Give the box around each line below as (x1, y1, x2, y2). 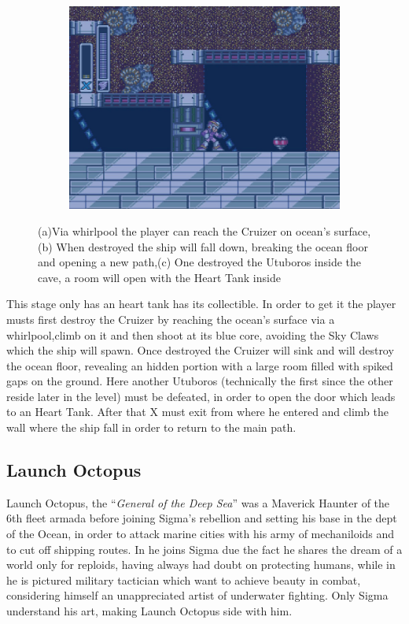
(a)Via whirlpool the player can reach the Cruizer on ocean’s (38, 222, 331, 239)
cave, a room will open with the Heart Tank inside (38, 269, 281, 285)
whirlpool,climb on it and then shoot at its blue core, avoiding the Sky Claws (6, 326, 379, 343)
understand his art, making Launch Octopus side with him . (6, 603, 293, 619)
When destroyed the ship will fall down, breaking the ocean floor (56, 238, 368, 254)
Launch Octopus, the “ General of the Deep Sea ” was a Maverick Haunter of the (6, 494, 390, 511)
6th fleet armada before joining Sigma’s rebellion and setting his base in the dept (6, 510, 397, 526)
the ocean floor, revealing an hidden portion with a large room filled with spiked (6, 357, 393, 373)
